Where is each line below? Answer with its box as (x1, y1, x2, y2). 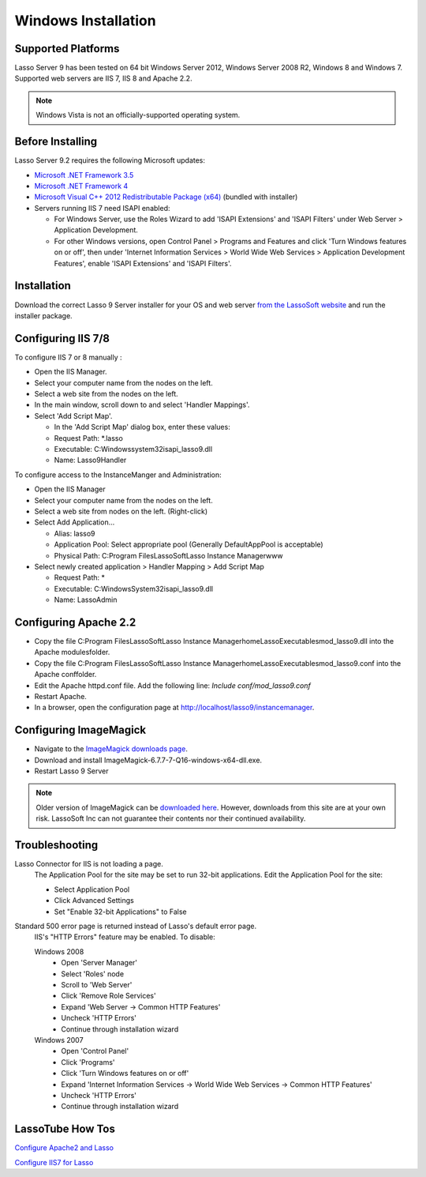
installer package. (14, 310, 73, 320)
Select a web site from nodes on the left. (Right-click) (34, 506, 208, 516)
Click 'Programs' (61, 1057, 115, 1066)
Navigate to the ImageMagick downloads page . (34, 744, 189, 754)
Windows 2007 (34, 1035, 84, 1044)
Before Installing (14, 135, 98, 149)
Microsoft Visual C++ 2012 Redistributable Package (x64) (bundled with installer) (34, 192, 298, 201)
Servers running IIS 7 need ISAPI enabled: (34, 203, 170, 212)
